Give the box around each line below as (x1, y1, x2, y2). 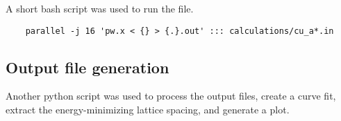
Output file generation (6, 56, 169, 77)
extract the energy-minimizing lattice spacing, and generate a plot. (6, 102, 290, 117)
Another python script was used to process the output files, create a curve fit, (6, 89, 336, 103)
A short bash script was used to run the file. (6, 1, 194, 15)
